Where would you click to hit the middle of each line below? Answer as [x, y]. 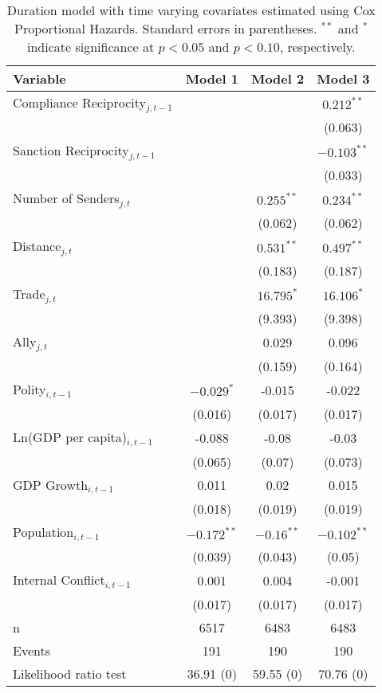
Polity [30, 389]
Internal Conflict [59, 580]
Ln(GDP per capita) [70, 437]
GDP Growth [51, 484]
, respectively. [317, 47]
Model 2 [278, 78]
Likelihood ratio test [70, 674]
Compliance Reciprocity [79, 102]
